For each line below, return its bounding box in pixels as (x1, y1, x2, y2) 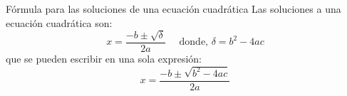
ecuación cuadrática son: (6, 15, 113, 30)
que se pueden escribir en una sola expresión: (6, 51, 202, 66)
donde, (179, 37, 208, 48)
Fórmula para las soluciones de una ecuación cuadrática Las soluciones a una (6, 1, 341, 16)
